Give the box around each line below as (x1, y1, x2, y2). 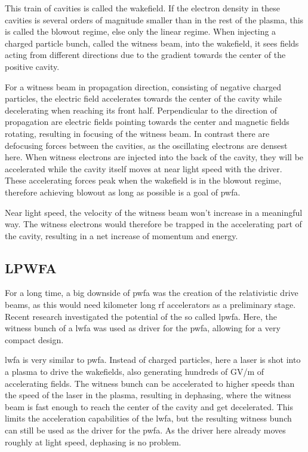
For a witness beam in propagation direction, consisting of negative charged (5, 80, 282, 93)
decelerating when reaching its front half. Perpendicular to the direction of (5, 103, 277, 116)
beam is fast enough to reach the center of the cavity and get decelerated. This (5, 400, 293, 413)
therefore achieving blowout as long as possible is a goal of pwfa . (5, 185, 241, 198)
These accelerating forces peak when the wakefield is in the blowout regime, (5, 174, 282, 187)
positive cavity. (5, 60, 60, 72)
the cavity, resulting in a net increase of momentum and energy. (5, 229, 238, 242)
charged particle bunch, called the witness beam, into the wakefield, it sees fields (5, 36, 299, 49)
